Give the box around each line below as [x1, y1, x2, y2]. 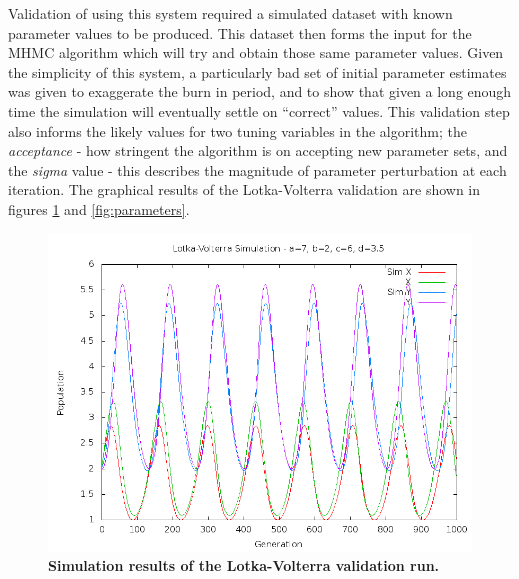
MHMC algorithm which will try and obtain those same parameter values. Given [8, 42, 504, 63]
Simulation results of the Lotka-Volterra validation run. [48, 555, 440, 576]
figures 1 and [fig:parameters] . [8, 198, 190, 219]
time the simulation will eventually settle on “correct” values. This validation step [8, 100, 510, 121]
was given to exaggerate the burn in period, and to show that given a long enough [8, 81, 512, 102]
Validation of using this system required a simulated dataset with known [8, 3, 453, 23]
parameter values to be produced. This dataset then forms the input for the [8, 22, 472, 43]
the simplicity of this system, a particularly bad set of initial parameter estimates [8, 61, 507, 82]
